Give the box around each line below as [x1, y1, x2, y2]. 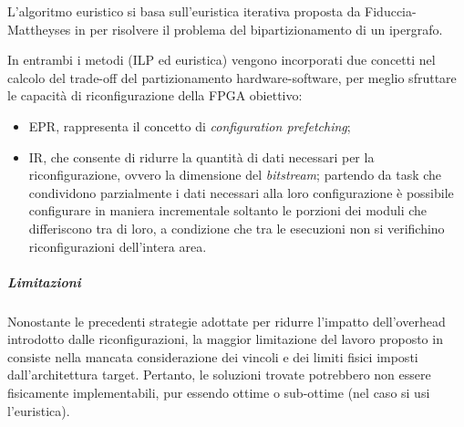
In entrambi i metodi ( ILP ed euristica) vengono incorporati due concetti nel [7, 50, 436, 69]
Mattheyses [7, 19, 71, 38]
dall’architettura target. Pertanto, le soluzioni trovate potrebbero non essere [7, 365, 431, 384]
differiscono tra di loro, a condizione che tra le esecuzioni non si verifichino [28, 218, 445, 237]
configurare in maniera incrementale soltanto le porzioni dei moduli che [28, 201, 428, 220]
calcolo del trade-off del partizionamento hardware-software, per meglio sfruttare [7, 68, 457, 87]
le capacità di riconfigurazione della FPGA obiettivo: [7, 86, 303, 105]
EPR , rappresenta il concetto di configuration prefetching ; [28, 116, 351, 135]
